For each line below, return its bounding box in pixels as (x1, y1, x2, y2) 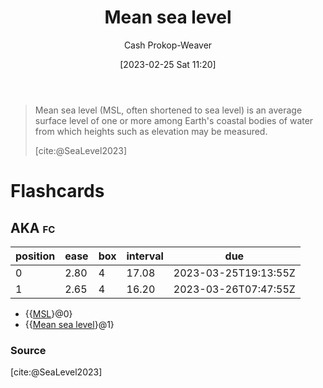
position (15, 249, 56, 263)
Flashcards (10, 180, 105, 203)
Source (10, 343, 47, 357)
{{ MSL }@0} (24, 307, 73, 320)
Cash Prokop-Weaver (123, 39, 213, 51)
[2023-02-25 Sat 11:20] (119, 58, 217, 70)
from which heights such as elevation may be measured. (34, 125, 268, 137)
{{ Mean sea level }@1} (24, 318, 115, 330)
